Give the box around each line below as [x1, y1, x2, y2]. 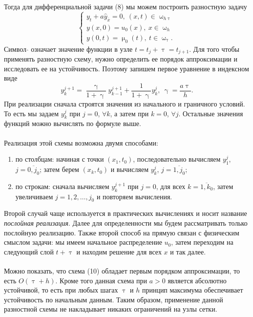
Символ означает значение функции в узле [4, 43, 133, 54]
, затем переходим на [171, 237, 233, 247]
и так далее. [170, 246, 206, 256]
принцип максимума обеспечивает [142, 285, 243, 295]
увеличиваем [15, 191, 53, 201]
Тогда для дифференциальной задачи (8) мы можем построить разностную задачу [4, 1, 247, 11]
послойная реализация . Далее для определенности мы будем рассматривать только [4, 218, 248, 228]
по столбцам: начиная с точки [15, 154, 104, 164]
